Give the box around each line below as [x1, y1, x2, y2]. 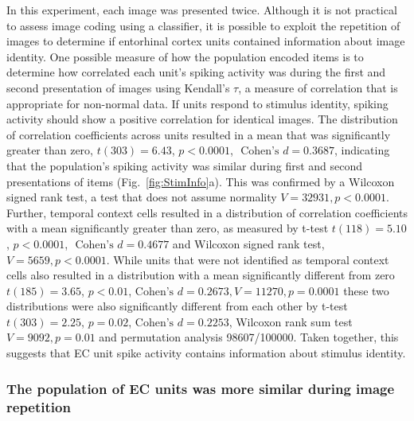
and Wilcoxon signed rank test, [172, 235, 325, 251]
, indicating [334, 142, 390, 158]
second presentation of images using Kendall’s [6, 79, 230, 96]
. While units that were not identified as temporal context [106, 251, 389, 267]
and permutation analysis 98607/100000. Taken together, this [99, 329, 399, 345]
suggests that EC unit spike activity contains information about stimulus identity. [6, 345, 406, 361]
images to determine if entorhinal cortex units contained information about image [6, 33, 405, 49]
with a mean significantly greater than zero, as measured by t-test [6, 220, 329, 236]
